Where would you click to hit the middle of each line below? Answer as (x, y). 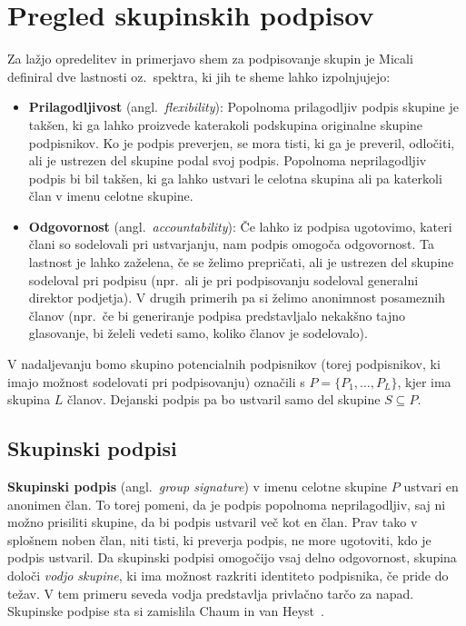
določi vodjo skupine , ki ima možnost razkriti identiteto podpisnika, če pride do (228, 575)
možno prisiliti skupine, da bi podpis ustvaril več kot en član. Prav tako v (213, 522)
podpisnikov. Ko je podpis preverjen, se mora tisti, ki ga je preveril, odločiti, (242, 142)
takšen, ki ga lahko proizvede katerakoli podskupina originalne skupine (226, 124)
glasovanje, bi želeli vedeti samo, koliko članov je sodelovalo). (198, 333)
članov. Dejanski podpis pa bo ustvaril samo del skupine (224, 399)
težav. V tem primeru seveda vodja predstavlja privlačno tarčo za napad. (211, 593)
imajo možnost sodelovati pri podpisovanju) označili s (156, 381)
